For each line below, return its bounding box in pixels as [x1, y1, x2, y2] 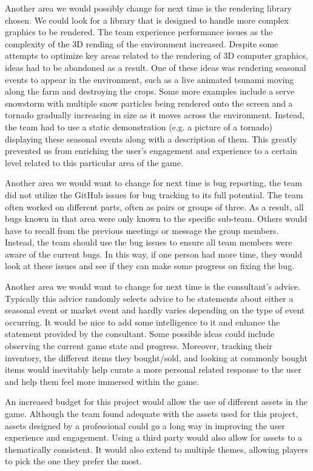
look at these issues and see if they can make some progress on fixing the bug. [5, 259, 295, 272]
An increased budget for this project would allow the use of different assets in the [5, 395, 308, 408]
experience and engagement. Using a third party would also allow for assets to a [5, 431, 303, 444]
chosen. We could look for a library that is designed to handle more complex [5, 13, 289, 26]
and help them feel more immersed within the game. [5, 375, 200, 387]
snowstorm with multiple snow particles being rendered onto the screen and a [5, 96, 293, 109]
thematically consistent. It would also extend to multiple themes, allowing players [5, 443, 308, 455]
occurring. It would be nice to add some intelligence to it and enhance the [5, 315, 280, 328]
